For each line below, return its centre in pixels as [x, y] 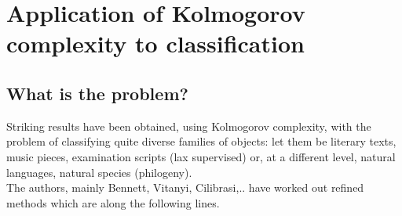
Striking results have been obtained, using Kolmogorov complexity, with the [189, 126]
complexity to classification [155, 43]
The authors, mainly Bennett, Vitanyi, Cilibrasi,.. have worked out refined [185, 187]
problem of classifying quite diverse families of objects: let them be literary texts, [201, 141]
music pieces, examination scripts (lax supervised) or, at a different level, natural [201, 156]
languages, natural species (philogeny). [99, 172]
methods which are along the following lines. [113, 202]
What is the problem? [97, 93]
